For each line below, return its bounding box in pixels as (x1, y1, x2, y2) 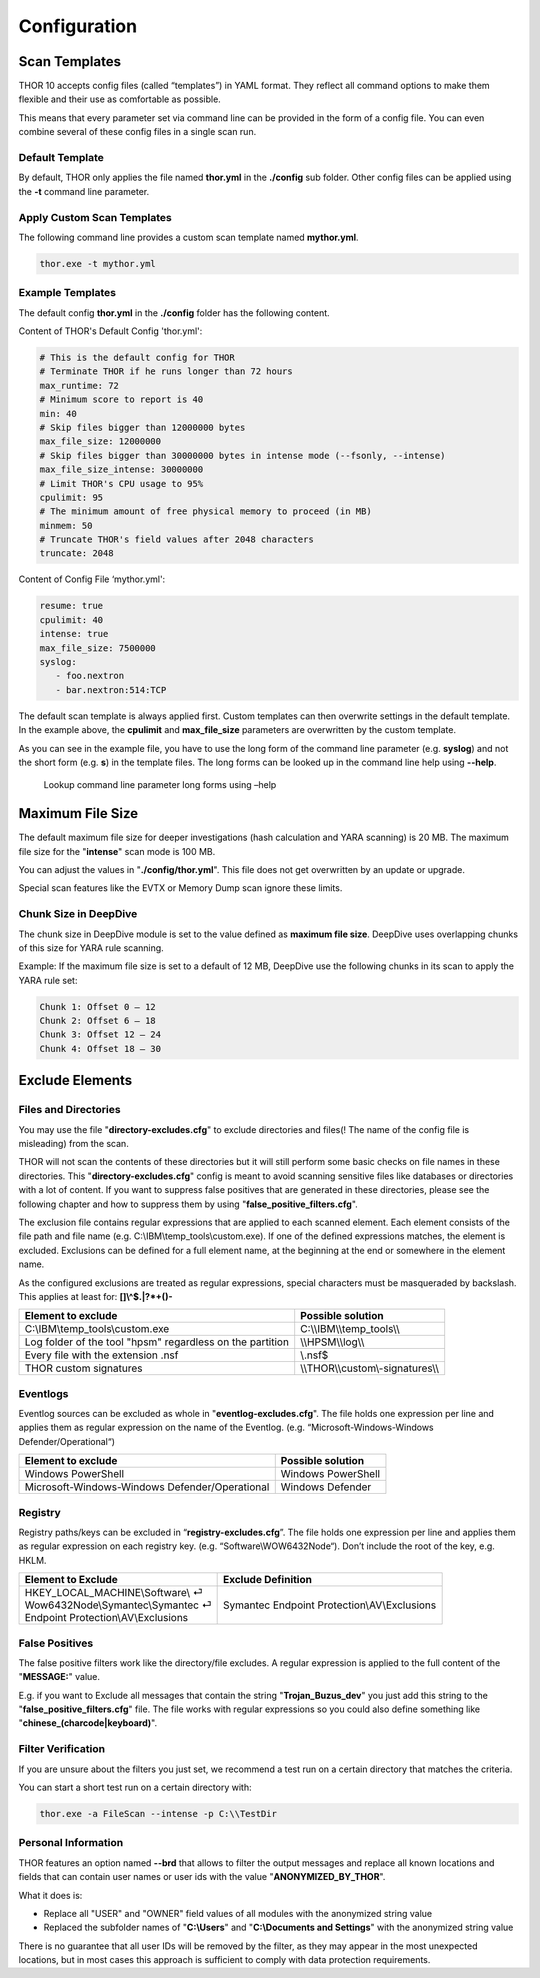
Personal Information (18, 1836, 124, 1850)
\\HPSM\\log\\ (300, 1335, 365, 1349)
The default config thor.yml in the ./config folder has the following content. (18, 306, 330, 319)
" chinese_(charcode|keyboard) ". (18, 1717, 158, 1729)
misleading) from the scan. (18, 1138, 129, 1150)
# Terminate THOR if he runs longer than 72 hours (39, 366, 294, 377)
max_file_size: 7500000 (39, 642, 157, 654)
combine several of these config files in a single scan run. (18, 126, 257, 138)
